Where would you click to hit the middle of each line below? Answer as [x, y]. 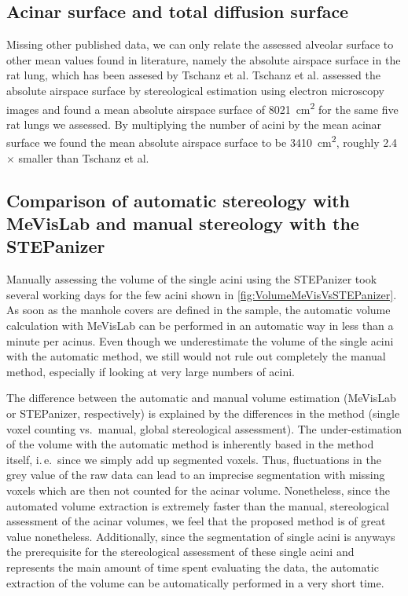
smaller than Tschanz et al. [84, 157]
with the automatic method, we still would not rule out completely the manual [196, 356]
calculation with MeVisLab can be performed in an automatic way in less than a [200, 325]
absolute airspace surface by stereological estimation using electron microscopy [195, 90]
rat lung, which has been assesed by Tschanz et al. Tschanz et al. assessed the [193, 75]
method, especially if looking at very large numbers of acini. [151, 371]
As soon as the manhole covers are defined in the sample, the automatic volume [198, 310]
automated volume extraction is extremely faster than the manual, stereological [198, 505]
